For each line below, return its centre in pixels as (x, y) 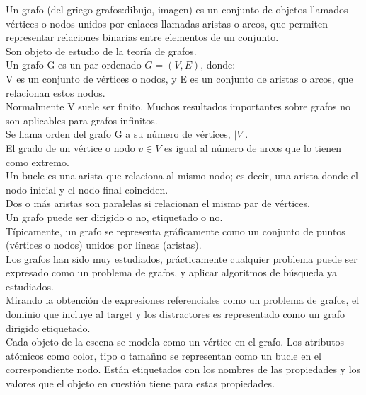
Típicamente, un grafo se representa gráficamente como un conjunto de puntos (176, 231)
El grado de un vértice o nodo (70, 147)
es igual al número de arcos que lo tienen (253, 147)
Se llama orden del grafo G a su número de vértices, (118, 134)
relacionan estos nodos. (56, 92)
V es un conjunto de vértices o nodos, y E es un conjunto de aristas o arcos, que (179, 78)
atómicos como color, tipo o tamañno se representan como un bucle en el (164, 355)
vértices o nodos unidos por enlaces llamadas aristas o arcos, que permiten (167, 23)
